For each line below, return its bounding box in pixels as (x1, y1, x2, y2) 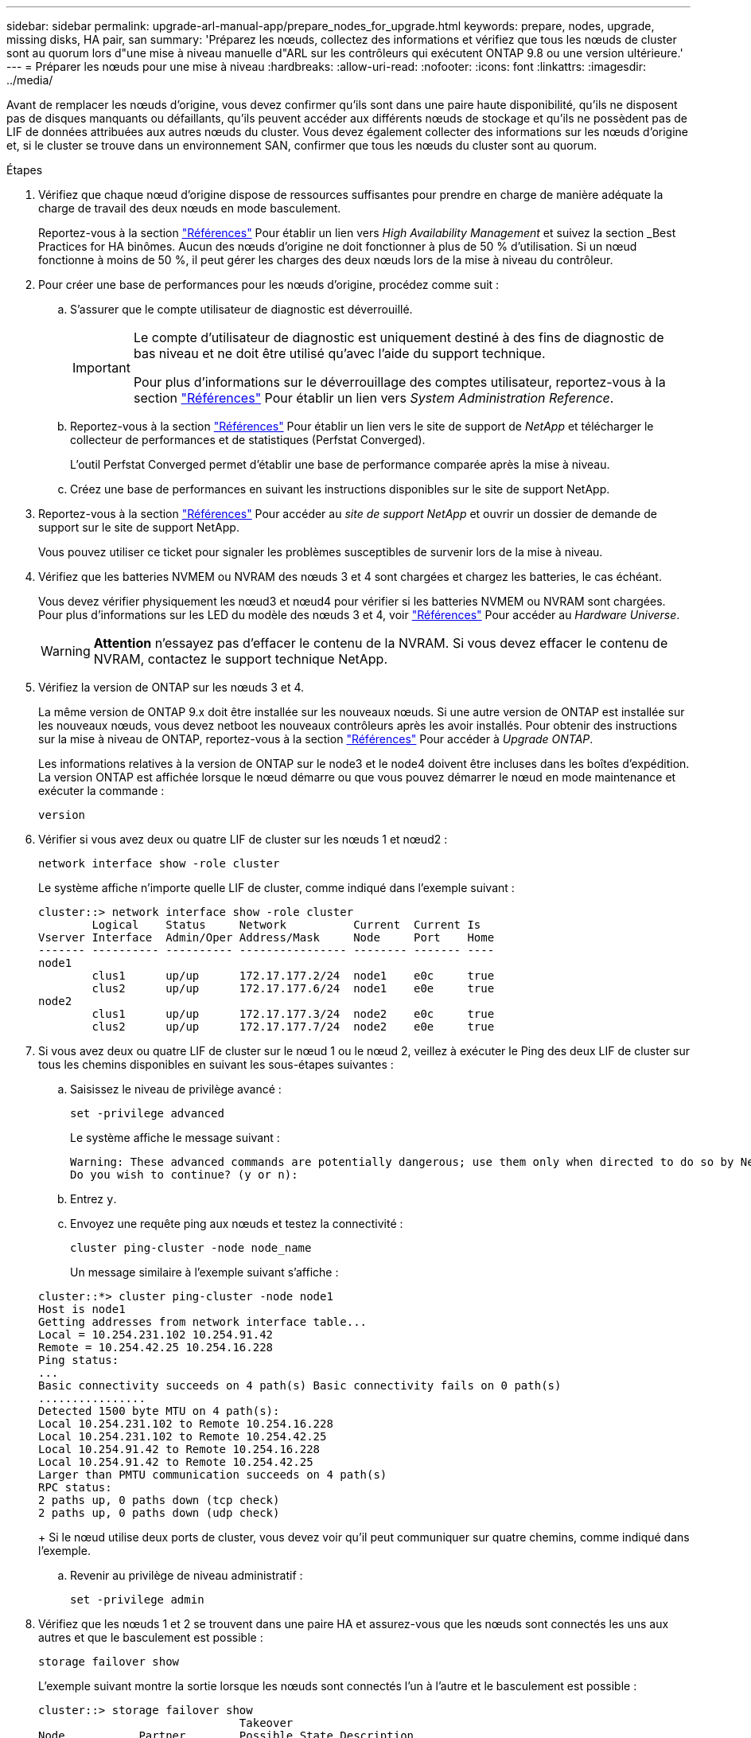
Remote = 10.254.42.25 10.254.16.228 (38, 1341, 274, 1354)
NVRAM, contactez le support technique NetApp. (93, 651, 388, 667)
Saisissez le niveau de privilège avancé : (70, 1082, 282, 1096)
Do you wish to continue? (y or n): (70, 1168, 298, 1181)
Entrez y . (70, 1192, 117, 1206)
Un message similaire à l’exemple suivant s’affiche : (70, 1265, 339, 1279)
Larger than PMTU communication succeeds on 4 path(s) (38, 1468, 387, 1481)
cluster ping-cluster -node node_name (70, 1241, 312, 1254)
